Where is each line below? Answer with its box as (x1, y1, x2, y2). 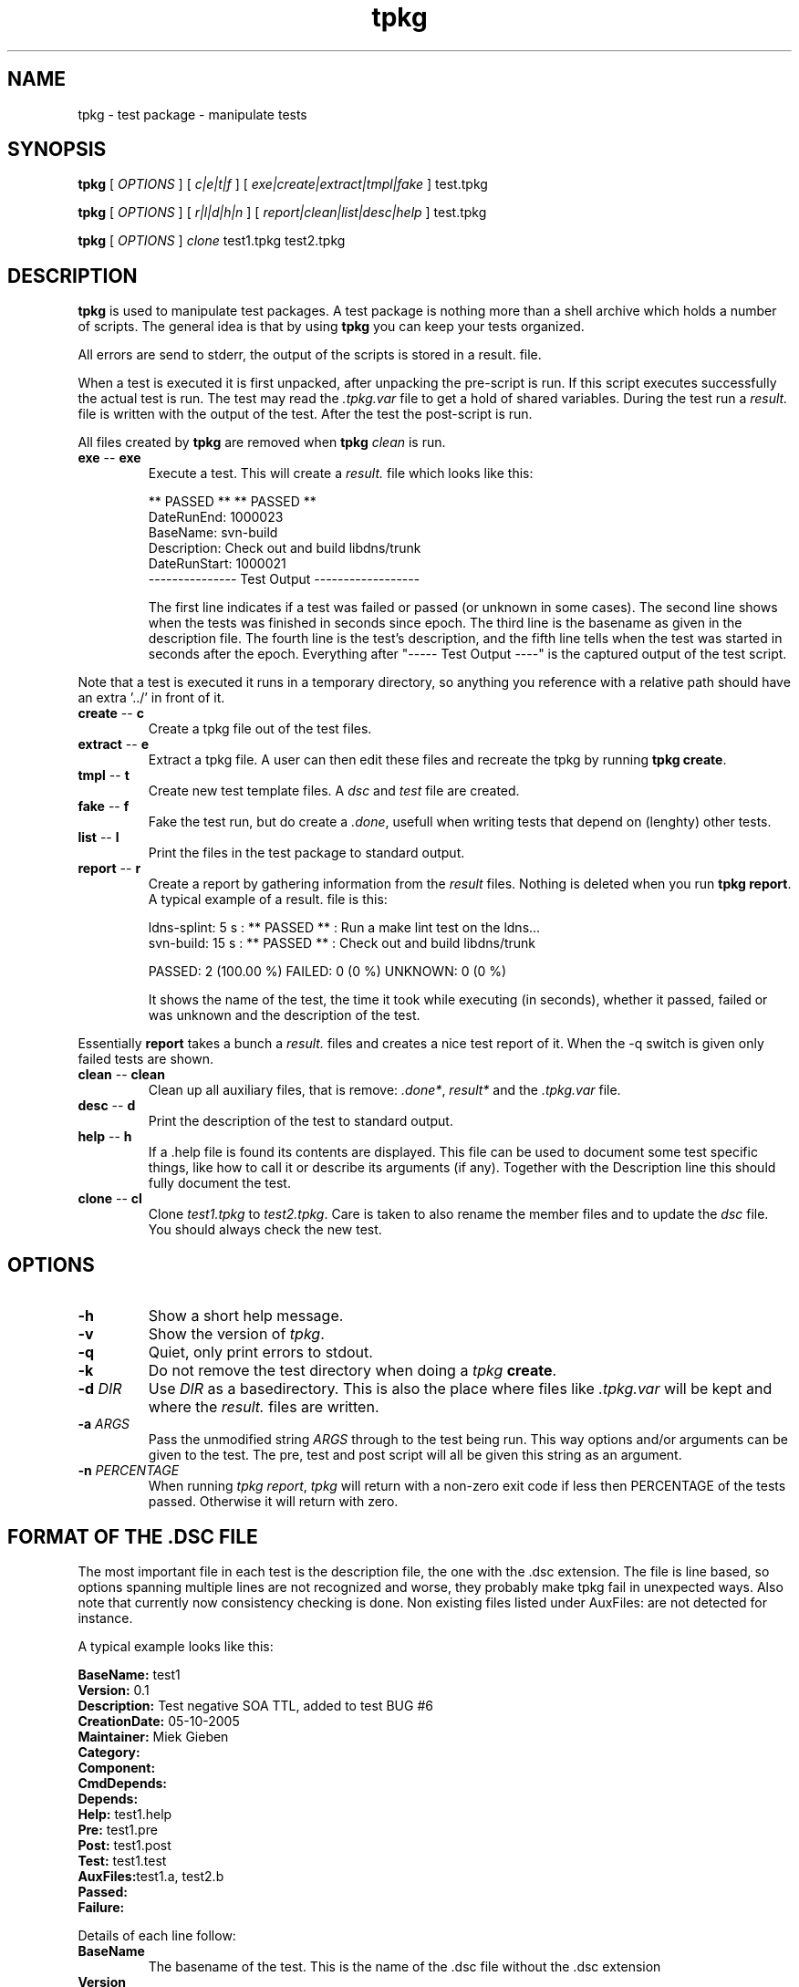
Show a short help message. (148, 1306, 344, 1326)
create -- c (78, 705, 144, 722)
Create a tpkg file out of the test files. (148, 721, 372, 737)
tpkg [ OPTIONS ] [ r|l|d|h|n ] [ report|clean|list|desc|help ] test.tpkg (78, 204, 487, 221)
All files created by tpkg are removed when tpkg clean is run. (78, 434, 446, 451)
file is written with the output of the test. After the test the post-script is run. (78, 406, 533, 422)
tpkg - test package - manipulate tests (78, 106, 307, 122)
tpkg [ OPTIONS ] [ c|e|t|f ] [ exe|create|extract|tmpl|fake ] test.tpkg (78, 176, 488, 192)
